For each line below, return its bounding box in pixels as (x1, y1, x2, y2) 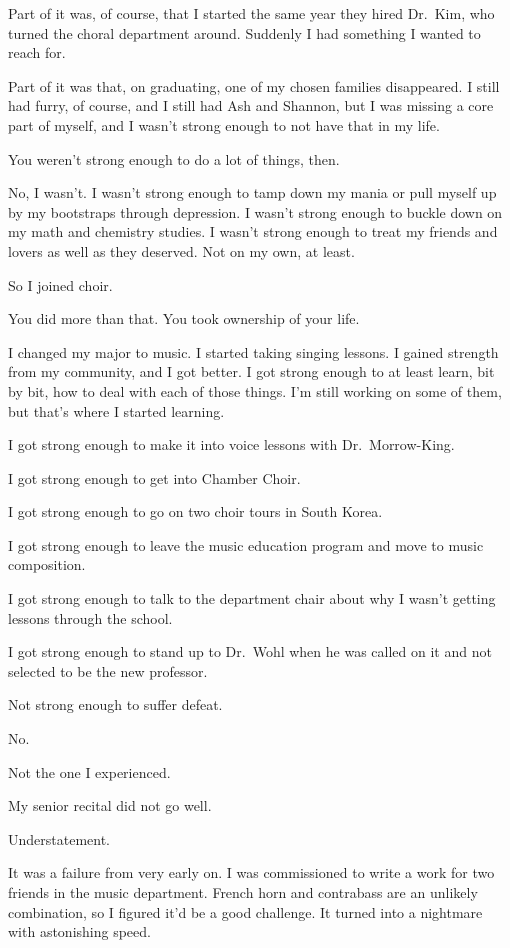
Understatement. (8, 828, 111, 849)
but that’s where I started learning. (8, 400, 225, 421)
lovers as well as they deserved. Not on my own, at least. (8, 240, 355, 261)
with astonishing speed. (8, 921, 151, 942)
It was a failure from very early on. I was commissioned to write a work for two (8, 862, 495, 883)
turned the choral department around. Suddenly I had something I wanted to (8, 22, 481, 43)
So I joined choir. (8, 274, 113, 295)
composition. (8, 554, 86, 575)
